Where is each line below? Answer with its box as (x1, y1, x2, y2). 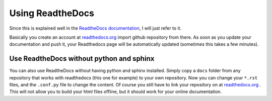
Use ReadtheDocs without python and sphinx (9, 54, 155, 63)
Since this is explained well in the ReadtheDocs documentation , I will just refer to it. (9, 25, 181, 31)
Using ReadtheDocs (9, 8, 94, 19)
